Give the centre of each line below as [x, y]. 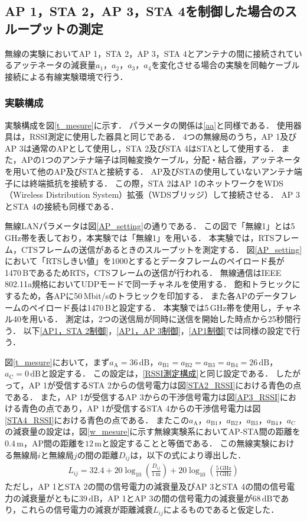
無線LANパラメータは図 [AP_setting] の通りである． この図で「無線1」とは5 [150, 226]
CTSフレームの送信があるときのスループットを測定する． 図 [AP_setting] [161, 249]
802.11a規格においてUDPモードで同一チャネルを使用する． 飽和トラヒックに [153, 284]
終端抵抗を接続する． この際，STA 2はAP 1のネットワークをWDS [156, 183]
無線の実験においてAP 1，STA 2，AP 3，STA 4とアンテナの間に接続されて [149, 53]
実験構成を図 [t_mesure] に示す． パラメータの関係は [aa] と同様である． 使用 [149, 125]
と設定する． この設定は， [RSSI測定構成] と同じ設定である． [157, 373]
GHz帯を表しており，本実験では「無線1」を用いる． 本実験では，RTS [140, 237]
